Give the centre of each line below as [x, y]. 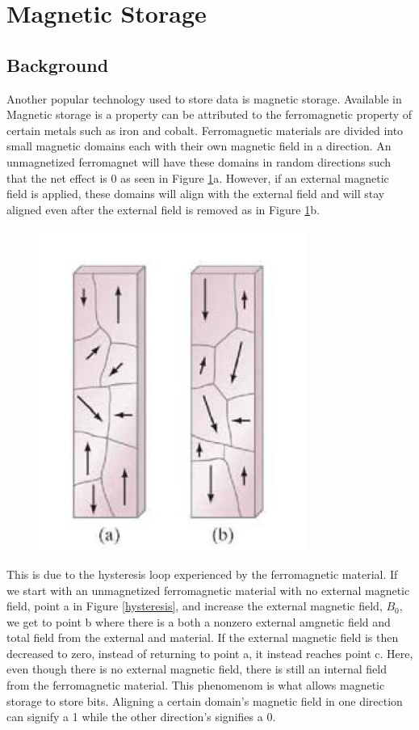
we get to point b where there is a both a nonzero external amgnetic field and [199, 621]
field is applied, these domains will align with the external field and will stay [196, 194]
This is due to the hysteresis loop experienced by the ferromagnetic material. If [202, 574]
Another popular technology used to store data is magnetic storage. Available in [204, 98]
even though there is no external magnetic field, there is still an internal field [197, 669]
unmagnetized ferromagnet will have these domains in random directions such [199, 161]
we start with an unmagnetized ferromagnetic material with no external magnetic [208, 590]
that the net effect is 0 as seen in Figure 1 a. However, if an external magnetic [198, 177]
